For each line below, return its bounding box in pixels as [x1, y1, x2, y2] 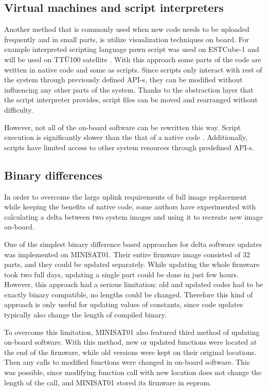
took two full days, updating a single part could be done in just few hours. [4, 269, 239, 279]
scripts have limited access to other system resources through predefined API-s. [4, 141, 254, 152]
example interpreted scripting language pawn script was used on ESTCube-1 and [4, 44, 259, 55]
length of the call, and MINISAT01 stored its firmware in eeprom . [4, 377, 211, 387]
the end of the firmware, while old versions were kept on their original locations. [4, 346, 257, 357]
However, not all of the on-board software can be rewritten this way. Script [4, 121, 241, 132]
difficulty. [4, 104, 33, 115]
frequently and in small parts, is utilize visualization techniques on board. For [4, 33, 250, 44]
